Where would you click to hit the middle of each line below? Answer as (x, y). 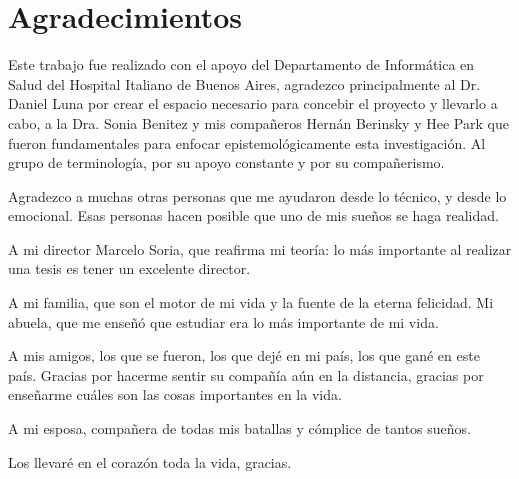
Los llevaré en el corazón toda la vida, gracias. (150, 461)
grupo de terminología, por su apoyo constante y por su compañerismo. (226, 162)
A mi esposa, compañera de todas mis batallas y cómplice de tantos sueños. (239, 428)
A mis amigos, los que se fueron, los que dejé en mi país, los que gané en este (244, 355)
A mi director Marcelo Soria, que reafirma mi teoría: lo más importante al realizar (260, 248)
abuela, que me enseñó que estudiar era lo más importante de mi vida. (223, 321)
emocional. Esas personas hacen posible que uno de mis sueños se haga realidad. (253, 215)
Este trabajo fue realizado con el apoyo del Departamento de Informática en (241, 64)
